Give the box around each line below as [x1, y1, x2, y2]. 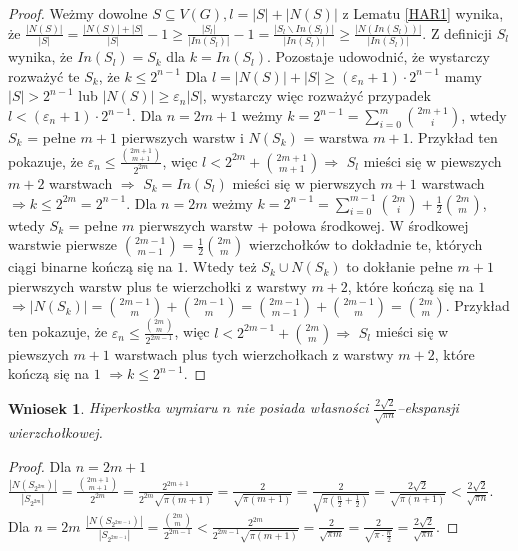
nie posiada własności [235, 397, 369, 418]
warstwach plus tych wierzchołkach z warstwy [114, 343, 394, 364]
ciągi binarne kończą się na [8, 256, 173, 277]
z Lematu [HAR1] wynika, [342, 3, 504, 23]
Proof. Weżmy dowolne [8, 3, 148, 23]
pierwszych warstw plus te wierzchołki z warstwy [8, 275, 307, 296]
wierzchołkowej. [8, 422, 103, 443]
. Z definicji [422, 22, 492, 43]
